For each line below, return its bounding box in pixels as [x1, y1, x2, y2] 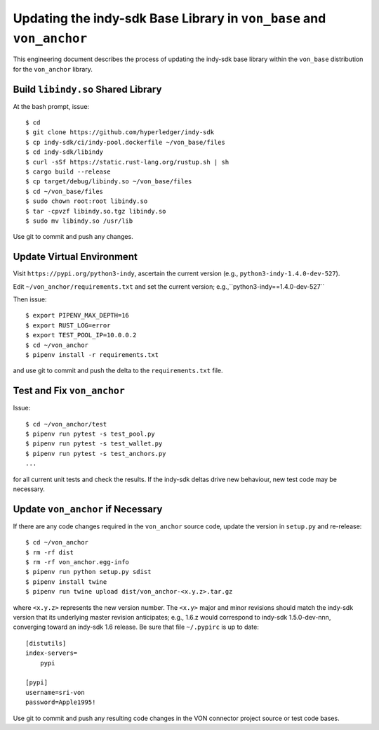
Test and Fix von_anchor [13, 385, 126, 397]
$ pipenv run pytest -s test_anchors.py [25, 450, 166, 457]
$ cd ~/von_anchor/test [25, 420, 107, 428]
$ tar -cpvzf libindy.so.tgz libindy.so [25, 207, 166, 215]
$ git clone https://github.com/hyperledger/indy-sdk [25, 129, 214, 136]
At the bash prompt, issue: [13, 102, 90, 110]
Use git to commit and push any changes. [13, 233, 133, 241]
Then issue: [13, 295, 47, 304]
